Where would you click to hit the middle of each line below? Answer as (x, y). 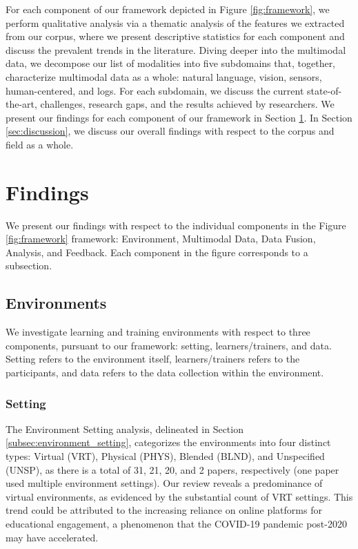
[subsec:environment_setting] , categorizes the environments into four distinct (168, 442)
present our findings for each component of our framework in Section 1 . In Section (179, 117)
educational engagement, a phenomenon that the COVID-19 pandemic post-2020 (176, 523)
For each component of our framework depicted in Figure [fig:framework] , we (168, 9)
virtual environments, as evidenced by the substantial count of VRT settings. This (179, 496)
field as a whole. (40, 144)
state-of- (325, 90)
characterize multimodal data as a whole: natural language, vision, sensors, (164, 76)
